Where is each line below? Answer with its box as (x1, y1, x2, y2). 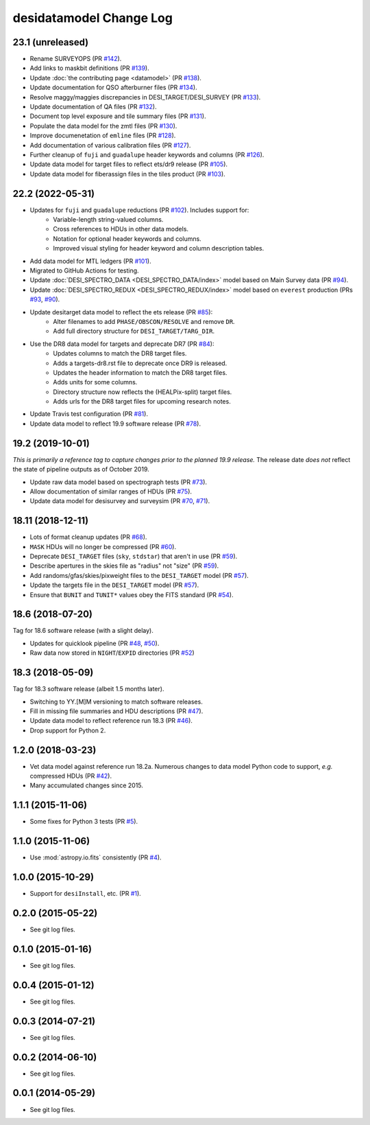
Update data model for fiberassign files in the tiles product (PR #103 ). (29, 170, 225, 178)
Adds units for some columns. (53, 378, 138, 386)
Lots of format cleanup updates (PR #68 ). (29, 533, 147, 542)
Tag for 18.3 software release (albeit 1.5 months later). (12, 685, 164, 693)
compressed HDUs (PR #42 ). (29, 772, 112, 780)
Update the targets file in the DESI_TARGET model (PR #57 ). (29, 581, 199, 590)
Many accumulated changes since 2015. (29, 781, 144, 789)
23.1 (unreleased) (12, 36, 89, 48)
